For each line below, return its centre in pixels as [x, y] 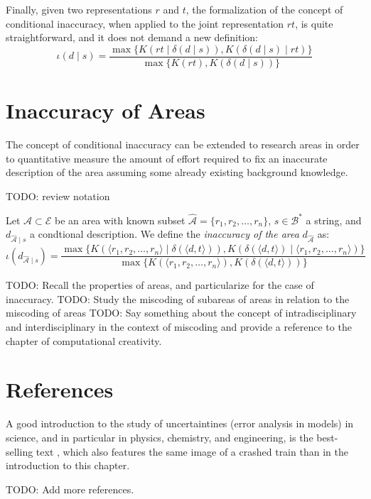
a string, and [334, 220]
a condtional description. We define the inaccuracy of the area [165, 234]
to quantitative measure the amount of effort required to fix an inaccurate [167, 158]
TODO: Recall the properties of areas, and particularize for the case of [160, 285]
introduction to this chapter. [68, 465]
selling [20, 451]
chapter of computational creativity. [84, 340]
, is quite [314, 23]
